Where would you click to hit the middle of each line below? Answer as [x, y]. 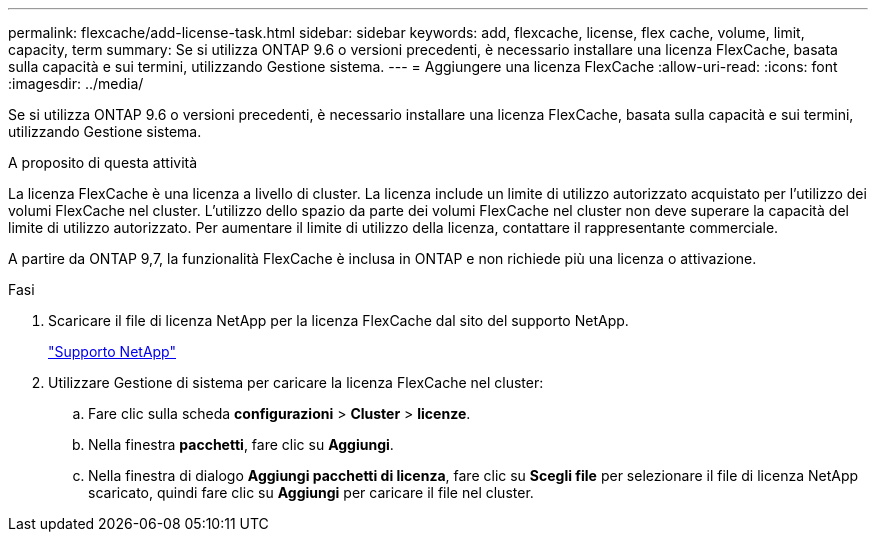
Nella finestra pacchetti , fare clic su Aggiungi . [241, 444]
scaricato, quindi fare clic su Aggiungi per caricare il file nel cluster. [311, 492]
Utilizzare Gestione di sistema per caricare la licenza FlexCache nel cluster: [296, 382]
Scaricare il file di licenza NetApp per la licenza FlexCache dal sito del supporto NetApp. [338, 320]
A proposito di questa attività [103, 162]
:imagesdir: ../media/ [76, 83]
